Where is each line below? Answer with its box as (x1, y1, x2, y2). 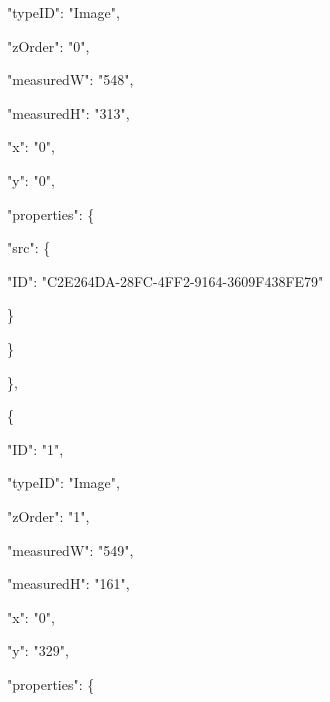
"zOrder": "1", (7, 505, 90, 526)
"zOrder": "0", (7, 35, 90, 56)
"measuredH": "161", (7, 573, 130, 594)
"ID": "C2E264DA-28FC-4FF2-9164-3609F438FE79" (7, 270, 324, 291)
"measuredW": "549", (7, 539, 134, 560)
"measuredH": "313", (7, 102, 130, 123)
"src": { (7, 237, 51, 258)
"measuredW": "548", (7, 69, 134, 90)
